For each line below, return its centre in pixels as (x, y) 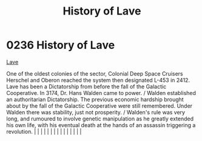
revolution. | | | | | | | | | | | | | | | (44, 131)
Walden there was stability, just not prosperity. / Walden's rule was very (96, 112)
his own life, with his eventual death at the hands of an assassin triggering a (101, 125)
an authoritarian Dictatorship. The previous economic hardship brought (95, 99)
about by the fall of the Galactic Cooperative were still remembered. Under (99, 106)
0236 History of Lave (61, 45)
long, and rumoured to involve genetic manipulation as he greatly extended (100, 119)
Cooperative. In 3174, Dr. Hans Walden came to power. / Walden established (101, 93)
